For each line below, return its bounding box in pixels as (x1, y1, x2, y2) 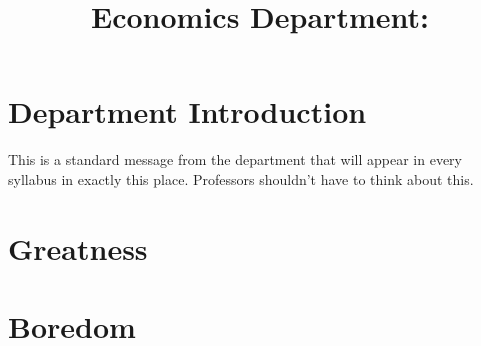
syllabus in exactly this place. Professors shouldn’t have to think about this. (8, 168, 474, 189)
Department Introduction (8, 91, 367, 132)
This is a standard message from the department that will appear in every (8, 149, 463, 170)
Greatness (8, 227, 148, 268)
